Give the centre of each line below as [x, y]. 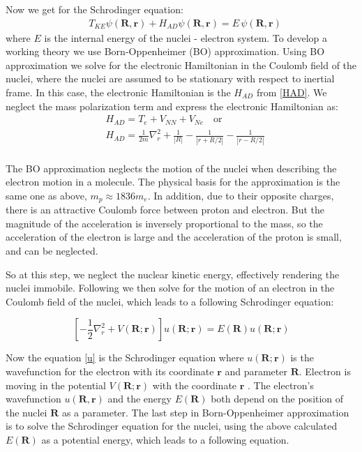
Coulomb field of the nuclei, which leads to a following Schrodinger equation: [170, 301]
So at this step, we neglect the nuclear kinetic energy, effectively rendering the [173, 274]
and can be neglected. [52, 250]
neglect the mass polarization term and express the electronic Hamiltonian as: [172, 106]
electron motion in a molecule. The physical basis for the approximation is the [173, 182]
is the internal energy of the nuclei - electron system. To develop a [186, 37]
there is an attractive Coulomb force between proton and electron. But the [165, 210]
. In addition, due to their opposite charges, [241, 195]
